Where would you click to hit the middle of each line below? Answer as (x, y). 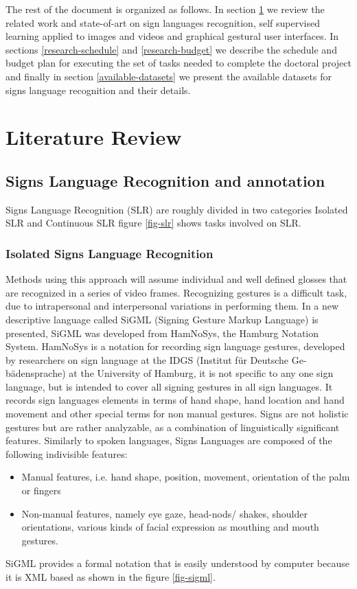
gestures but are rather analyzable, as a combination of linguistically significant (173, 427)
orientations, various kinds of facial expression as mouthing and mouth (170, 527)
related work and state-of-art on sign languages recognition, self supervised (163, 22)
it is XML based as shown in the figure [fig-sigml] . (111, 577)
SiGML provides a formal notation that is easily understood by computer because (177, 563)
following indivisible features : (67, 453)
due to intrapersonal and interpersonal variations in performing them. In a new (172, 306)
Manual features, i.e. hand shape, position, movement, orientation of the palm (186, 477)
